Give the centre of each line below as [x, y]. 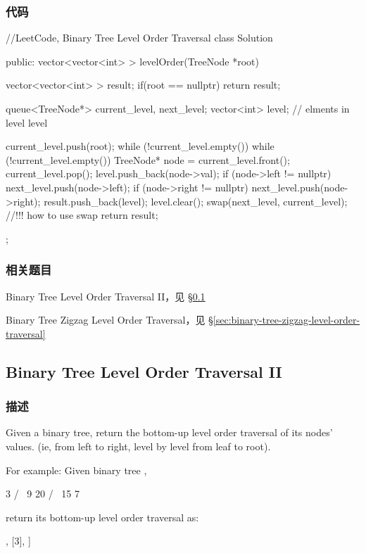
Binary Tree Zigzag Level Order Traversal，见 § [109, 320]
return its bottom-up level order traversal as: [102, 517]
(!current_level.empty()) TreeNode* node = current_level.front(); [148, 159]
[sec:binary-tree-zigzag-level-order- [286, 320]
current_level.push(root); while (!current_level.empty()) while [140, 146]
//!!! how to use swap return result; [82, 215]
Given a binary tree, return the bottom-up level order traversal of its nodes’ [169, 432]
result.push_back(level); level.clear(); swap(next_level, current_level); [196, 201]
